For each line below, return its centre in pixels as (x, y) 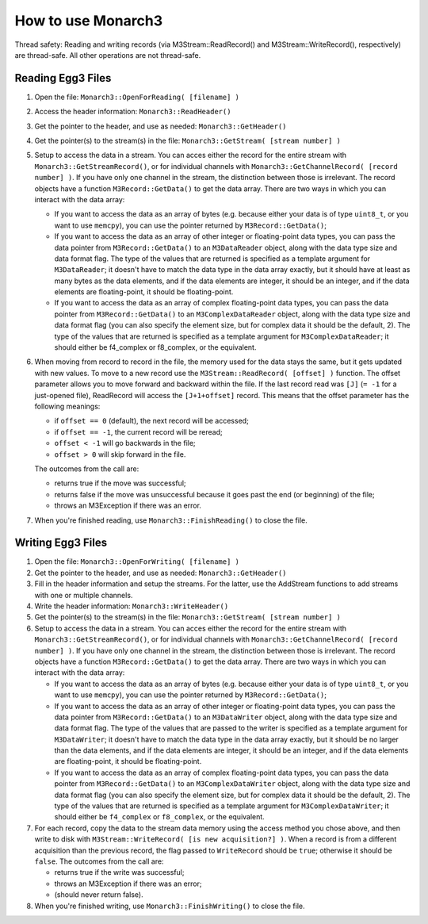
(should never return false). (99, 895)
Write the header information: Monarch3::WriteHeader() (132, 606)
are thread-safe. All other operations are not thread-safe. (108, 55)
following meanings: (67, 406)
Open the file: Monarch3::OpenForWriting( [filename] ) (137, 562)
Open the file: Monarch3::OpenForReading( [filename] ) (137, 97)
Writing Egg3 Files (61, 543)
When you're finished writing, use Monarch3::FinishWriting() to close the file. (170, 906)
